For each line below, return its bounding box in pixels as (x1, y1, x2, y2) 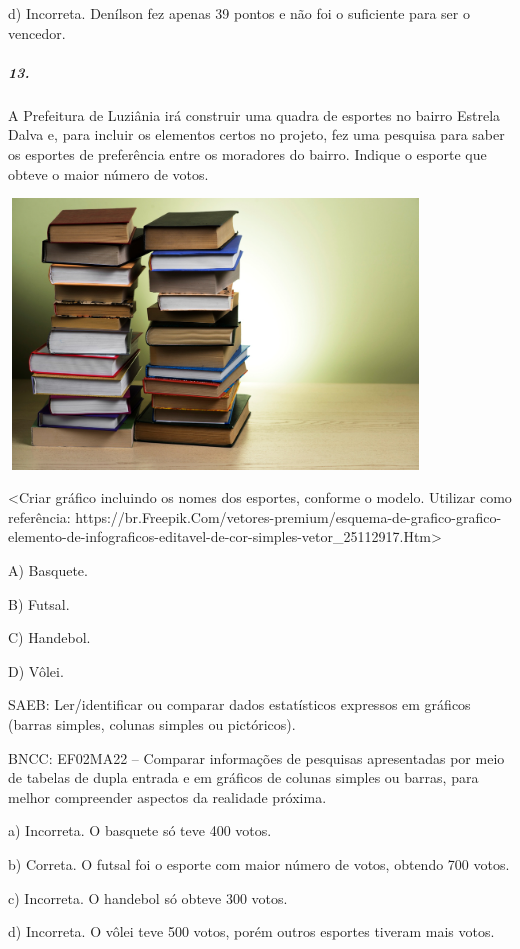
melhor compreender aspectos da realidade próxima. (8, 786, 327, 807)
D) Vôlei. (8, 660, 64, 681)
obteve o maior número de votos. (8, 163, 209, 184)
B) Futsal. (8, 593, 70, 614)
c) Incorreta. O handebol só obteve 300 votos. (8, 887, 288, 908)
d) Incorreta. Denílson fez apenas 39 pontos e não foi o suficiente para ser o (8, 3, 470, 23)
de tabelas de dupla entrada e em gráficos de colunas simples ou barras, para (8, 767, 479, 788)
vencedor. (8, 22, 66, 43)
